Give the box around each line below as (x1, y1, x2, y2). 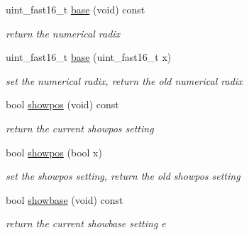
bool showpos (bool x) (6, 144, 102, 159)
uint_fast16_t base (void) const (6, 2, 145, 16)
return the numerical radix (6, 25, 121, 40)
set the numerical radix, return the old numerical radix (6, 73, 243, 88)
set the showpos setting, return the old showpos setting (6, 168, 240, 183)
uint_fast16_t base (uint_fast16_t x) (6, 50, 172, 64)
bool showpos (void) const (6, 97, 119, 112)
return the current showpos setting (6, 120, 154, 135)
